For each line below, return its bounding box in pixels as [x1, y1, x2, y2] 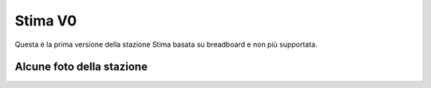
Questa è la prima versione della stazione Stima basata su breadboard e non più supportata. [14, 40, 318, 49]
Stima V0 [14, 12, 77, 29]
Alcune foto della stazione [14, 60, 148, 74]
